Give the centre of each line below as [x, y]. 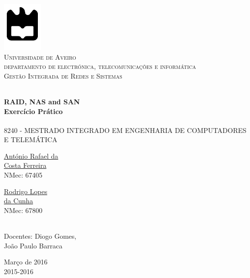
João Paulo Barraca [33, 245]
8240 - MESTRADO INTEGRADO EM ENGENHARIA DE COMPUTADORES [125, 130]
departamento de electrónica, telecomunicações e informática [100, 66]
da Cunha [18, 201]
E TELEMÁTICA [31, 139]
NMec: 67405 [23, 175]
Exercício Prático [33, 111]
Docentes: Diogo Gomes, [40, 236]
